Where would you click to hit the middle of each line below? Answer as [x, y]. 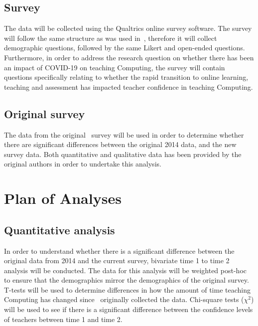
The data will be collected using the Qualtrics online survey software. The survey [128, 28]
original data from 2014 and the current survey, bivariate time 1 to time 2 [117, 260]
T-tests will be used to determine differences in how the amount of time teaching [127, 289]
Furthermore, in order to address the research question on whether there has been [129, 57]
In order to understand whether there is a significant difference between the [119, 250]
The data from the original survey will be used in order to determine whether [124, 134]
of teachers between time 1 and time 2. [63, 319]
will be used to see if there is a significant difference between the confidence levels [129, 309]
